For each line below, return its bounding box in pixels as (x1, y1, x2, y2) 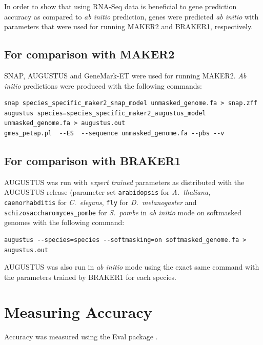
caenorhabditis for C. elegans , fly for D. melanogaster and (4, 197, 197, 207)
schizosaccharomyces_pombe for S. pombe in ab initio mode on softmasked (4, 207, 242, 217)
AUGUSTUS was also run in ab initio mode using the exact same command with (4, 261, 259, 272)
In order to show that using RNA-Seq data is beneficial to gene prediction (4, 1, 237, 11)
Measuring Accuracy (4, 301, 152, 322)
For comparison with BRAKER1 (4, 152, 181, 168)
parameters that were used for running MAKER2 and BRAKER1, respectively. (4, 21, 253, 32)
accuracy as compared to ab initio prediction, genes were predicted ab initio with (4, 11, 259, 22)
